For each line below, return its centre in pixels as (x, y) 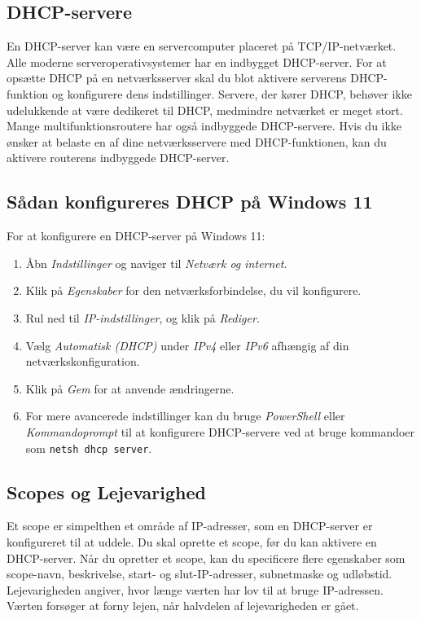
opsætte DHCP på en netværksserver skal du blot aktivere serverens (177, 78)
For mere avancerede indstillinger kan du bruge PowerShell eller (185, 416)
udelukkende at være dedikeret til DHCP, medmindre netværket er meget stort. (205, 110)
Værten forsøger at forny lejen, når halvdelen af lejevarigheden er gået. (183, 606)
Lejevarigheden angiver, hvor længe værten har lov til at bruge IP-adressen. (195, 589)
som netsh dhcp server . (89, 448)
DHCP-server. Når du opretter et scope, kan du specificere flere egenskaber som (206, 558)
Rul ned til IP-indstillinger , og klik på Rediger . (143, 317)
